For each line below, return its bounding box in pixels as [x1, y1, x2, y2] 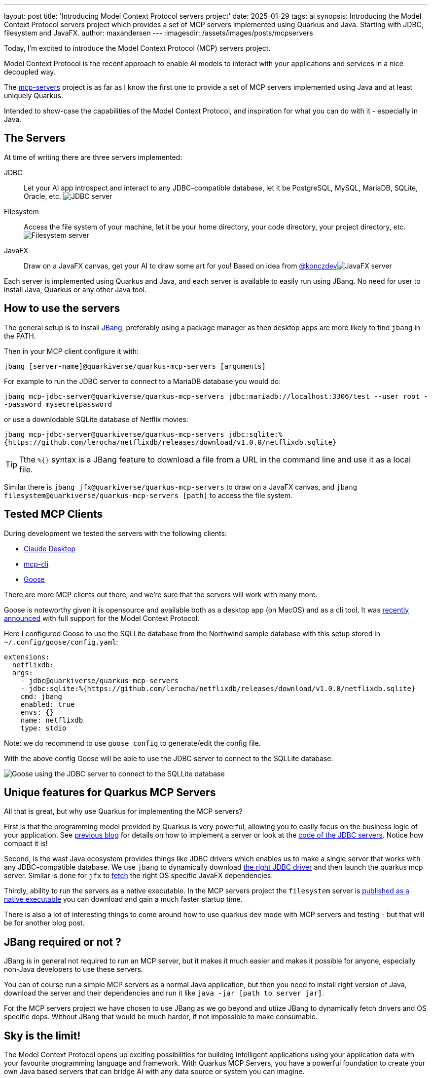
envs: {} [20, 708, 54, 716]
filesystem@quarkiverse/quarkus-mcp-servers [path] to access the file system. [4, 491, 293, 500]
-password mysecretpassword [4, 400, 112, 408]
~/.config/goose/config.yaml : [4, 637, 118, 646]
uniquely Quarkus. [4, 91, 63, 100]
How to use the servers [4, 302, 120, 315]
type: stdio [20, 724, 67, 732]
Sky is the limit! [4, 1029, 81, 1042]
